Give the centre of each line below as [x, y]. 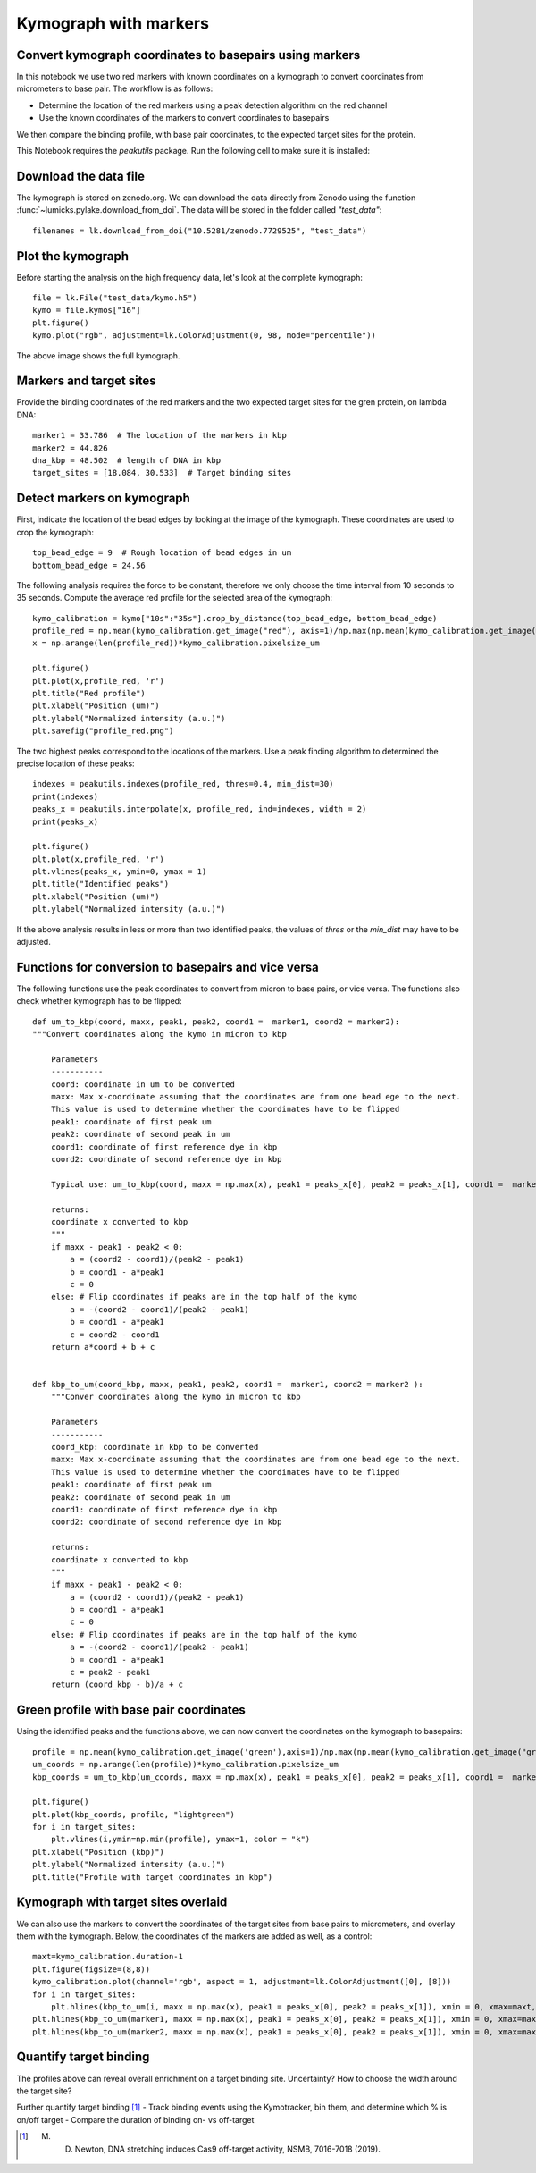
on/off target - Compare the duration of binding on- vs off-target [135, 2119]
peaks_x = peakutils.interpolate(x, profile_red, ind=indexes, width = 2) [200, 809]
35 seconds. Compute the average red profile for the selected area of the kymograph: [175, 598]
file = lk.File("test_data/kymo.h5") [115, 298]
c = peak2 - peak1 [110, 1672]
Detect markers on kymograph [104, 498]
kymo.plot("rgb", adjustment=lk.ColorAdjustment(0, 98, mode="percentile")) [205, 336]
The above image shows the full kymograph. [98, 355]
